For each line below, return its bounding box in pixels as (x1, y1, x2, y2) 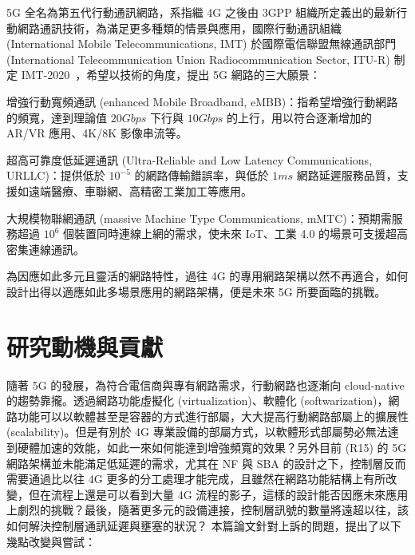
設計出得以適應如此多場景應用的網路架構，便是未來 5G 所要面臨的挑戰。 (6, 283, 386, 299)
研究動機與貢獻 (6, 330, 164, 363)
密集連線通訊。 (6, 240, 85, 257)
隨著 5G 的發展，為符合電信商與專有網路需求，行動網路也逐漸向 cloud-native (6, 376, 405, 393)
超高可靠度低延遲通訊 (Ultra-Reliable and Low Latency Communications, (6, 151, 373, 168)
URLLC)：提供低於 (6, 167, 105, 184)
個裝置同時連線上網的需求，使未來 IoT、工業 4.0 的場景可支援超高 (63, 225, 409, 242)
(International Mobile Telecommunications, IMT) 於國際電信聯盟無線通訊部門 (6, 35, 397, 52)
